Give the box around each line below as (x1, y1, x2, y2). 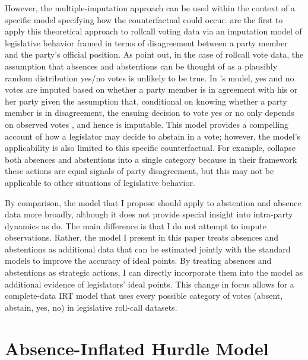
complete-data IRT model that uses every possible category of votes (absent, (5, 289, 283, 302)
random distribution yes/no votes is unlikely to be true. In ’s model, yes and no (5, 71, 294, 84)
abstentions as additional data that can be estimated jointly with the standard (5, 242, 291, 255)
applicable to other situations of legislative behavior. (5, 176, 195, 188)
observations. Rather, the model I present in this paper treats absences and (5, 231, 278, 244)
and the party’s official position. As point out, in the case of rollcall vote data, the (5, 48, 304, 61)
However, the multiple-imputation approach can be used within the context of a (5, 2, 295, 14)
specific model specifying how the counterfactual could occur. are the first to (5, 13, 283, 26)
